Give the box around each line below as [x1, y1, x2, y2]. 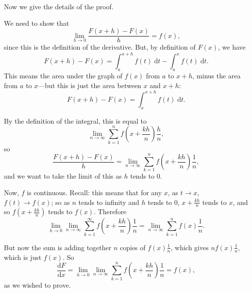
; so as [51, 197, 70, 207]
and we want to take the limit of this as [4, 171, 122, 181]
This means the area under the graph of [4, 71, 123, 81]
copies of [120, 242, 146, 252]
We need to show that [4, 18, 69, 28]
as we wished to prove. [4, 279, 71, 290]
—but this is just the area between [38, 80, 141, 90]
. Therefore [93, 206, 127, 217]
